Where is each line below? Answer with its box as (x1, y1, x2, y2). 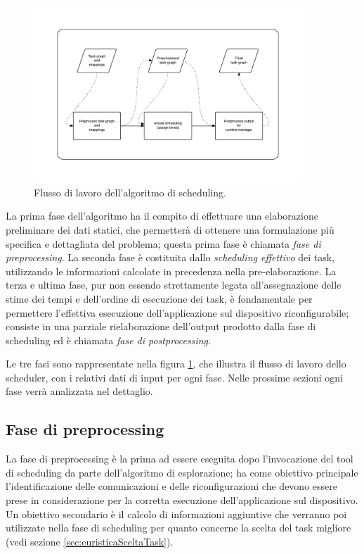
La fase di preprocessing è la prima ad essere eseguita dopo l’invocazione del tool (6, 451, 353, 466)
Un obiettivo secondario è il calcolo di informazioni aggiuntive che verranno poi (6, 506, 347, 521)
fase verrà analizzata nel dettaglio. (6, 384, 153, 398)
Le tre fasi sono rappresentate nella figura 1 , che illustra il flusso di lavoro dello (6, 356, 346, 371)
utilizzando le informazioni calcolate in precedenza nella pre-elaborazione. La (6, 263, 337, 278)
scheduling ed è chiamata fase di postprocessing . (6, 332, 211, 347)
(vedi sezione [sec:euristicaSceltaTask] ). (6, 534, 174, 548)
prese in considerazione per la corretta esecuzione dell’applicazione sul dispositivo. (6, 493, 358, 508)
